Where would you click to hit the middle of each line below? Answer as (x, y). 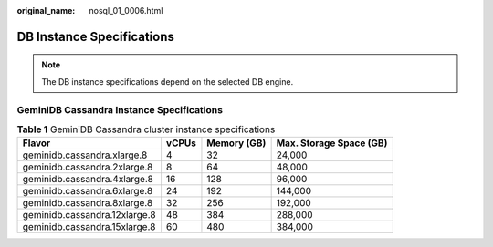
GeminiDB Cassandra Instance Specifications (120, 109)
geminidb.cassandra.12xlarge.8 (89, 215)
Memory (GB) (236, 143)
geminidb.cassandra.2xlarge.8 (88, 167)
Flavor (37, 143)
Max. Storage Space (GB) (332, 143)
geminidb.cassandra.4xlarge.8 (88, 180)
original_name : (46, 10)
